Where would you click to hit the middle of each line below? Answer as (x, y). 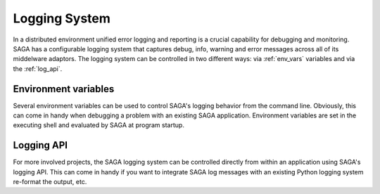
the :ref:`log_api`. (38, 69)
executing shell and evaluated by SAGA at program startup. (99, 125)
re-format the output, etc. (50, 182)
